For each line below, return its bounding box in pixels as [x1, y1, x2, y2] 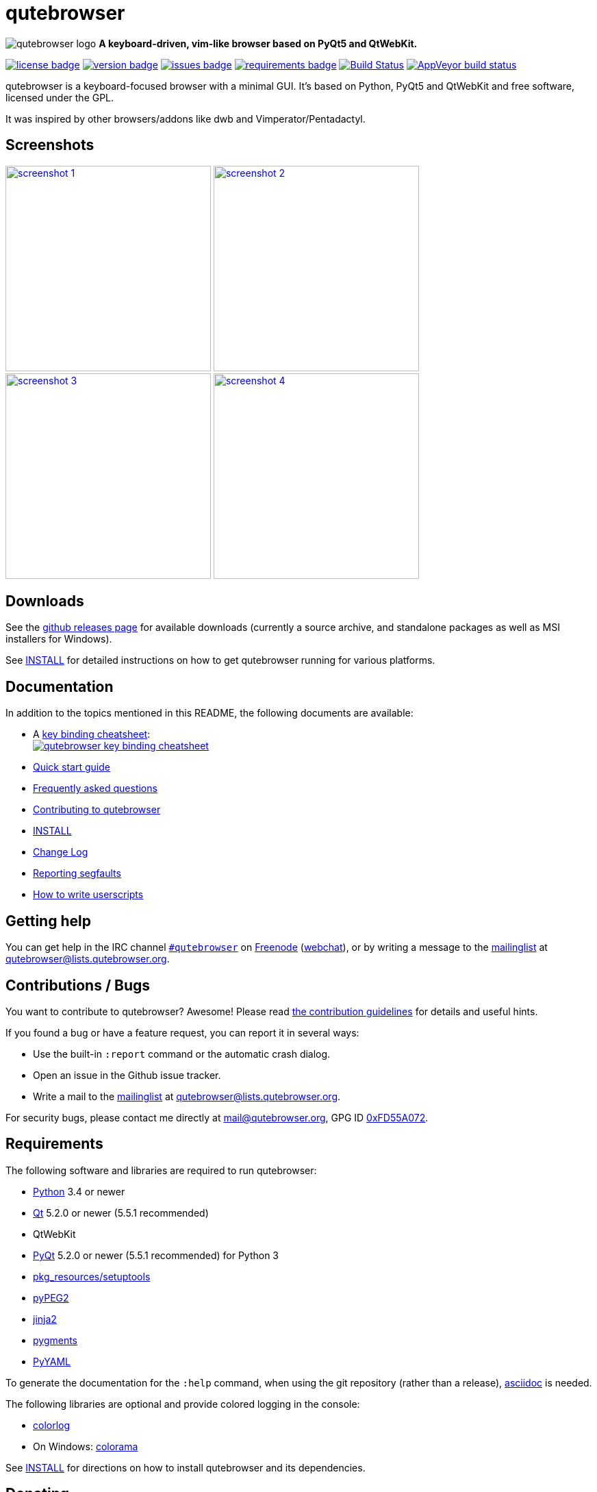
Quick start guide [33, 761, 110, 773]
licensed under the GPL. [5, 91, 114, 103]
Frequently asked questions [33, 782, 157, 795]
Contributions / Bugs [5, 976, 151, 994]
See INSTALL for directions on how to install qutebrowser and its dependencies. [5, 1461, 366, 1474]
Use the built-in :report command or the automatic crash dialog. [33, 1047, 331, 1060]
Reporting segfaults [33, 867, 121, 880]
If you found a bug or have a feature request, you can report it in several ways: [5, 1026, 359, 1039]
